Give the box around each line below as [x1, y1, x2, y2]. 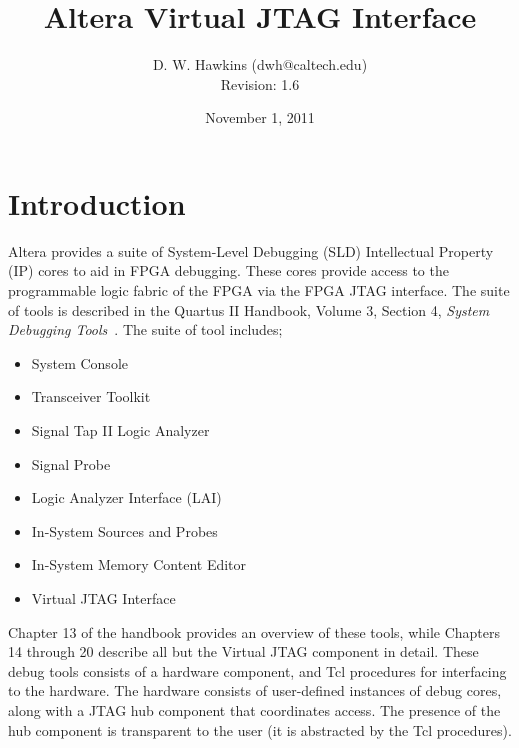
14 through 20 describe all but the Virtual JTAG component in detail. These [8, 641, 479, 662]
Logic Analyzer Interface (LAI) [31, 487, 222, 508]
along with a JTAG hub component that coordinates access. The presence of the [8, 699, 501, 720]
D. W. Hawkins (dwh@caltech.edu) [152, 54, 368, 75]
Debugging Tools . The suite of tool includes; [8, 319, 283, 340]
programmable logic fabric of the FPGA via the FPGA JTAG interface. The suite [8, 280, 510, 301]
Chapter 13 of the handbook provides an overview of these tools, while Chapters [8, 621, 501, 642]
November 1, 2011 [205, 107, 315, 128]
